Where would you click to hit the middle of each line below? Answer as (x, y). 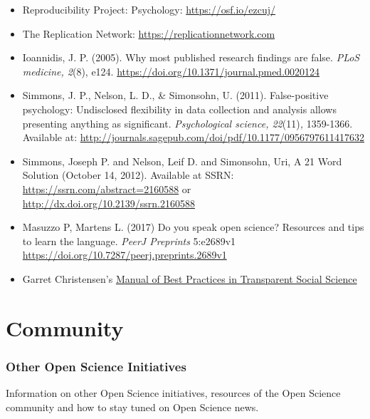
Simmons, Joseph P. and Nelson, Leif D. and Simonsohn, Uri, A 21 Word (182, 161)
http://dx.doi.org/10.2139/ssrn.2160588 (109, 203)
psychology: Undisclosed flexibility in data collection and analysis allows (179, 109)
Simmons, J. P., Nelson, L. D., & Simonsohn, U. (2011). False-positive (175, 95)
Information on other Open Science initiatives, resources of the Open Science (173, 393)
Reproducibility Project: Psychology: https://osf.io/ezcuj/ (149, 9)
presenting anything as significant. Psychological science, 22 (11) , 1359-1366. (187, 123)
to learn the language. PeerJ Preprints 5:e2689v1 (129, 240)
